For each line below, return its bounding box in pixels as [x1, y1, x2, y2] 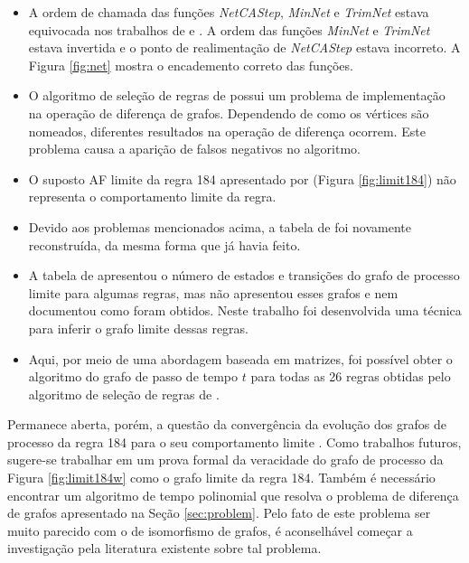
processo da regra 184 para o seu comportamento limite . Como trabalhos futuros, [7, 432, 462, 451]
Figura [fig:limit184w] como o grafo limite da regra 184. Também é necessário [7, 468, 436, 487]
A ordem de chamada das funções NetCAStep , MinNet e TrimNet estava [28, 3, 429, 21]
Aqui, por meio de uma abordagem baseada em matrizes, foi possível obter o [28, 349, 453, 368]
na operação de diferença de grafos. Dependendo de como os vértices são [28, 103, 429, 122]
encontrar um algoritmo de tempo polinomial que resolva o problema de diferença [7, 485, 459, 504]
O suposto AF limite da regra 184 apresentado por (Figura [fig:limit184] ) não [28, 169, 456, 188]
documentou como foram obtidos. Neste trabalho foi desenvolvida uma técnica [28, 301, 462, 320]
